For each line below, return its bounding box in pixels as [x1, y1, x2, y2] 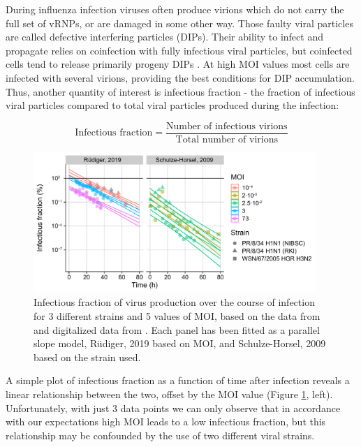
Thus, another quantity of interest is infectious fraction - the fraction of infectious [6, 84, 355, 98]
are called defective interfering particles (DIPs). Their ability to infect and [6, 29, 323, 44]
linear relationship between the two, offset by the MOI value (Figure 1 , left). [6, 386, 333, 401]
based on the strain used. [34, 349, 141, 364]
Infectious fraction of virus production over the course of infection [34, 295, 315, 309]
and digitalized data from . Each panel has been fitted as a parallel [34, 322, 320, 337]
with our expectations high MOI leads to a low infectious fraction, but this [6, 414, 326, 429]
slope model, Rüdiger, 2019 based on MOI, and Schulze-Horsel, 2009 [34, 336, 326, 351]
